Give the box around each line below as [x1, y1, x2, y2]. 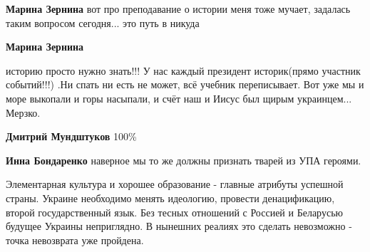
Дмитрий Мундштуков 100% [6, 129, 137, 144]
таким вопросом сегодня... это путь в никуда [6, 15, 200, 30]
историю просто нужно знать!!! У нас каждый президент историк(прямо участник [6, 63, 361, 78]
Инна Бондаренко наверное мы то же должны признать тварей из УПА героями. [6, 152, 361, 167]
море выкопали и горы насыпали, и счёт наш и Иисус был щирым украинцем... [6, 90, 352, 105]
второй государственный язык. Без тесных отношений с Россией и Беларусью [6, 204, 343, 219]
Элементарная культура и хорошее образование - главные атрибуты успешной [6, 177, 344, 191]
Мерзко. [6, 105, 41, 120]
